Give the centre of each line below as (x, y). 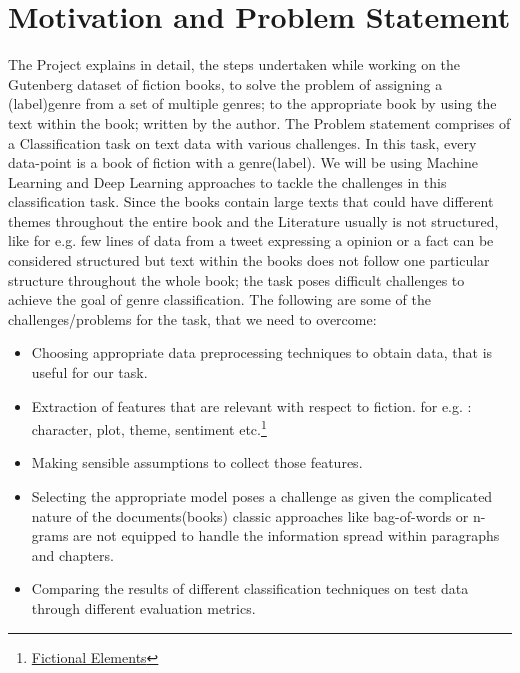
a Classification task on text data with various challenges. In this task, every (242, 142)
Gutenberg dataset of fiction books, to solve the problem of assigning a (225, 83)
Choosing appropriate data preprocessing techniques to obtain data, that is (262, 352)
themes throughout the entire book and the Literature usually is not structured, (253, 220)
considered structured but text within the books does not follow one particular (249, 260)
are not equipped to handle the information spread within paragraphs (286, 535)
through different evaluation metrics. (143, 608)
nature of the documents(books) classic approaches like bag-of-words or (250, 515)
